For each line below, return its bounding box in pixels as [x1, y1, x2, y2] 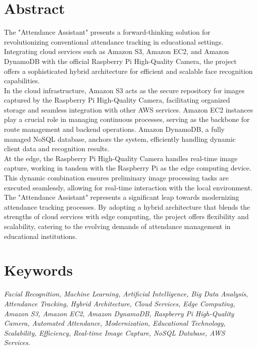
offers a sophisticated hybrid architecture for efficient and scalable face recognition [4, 65, 253, 76]
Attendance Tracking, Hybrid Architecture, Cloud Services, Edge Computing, [4, 298, 235, 308]
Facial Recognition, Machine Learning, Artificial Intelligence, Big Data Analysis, [4, 289, 248, 299]
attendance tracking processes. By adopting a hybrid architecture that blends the [4, 201, 250, 212]
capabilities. [4, 75, 40, 86]
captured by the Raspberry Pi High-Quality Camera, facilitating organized [4, 95, 230, 105]
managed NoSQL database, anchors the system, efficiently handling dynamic [4, 133, 236, 144]
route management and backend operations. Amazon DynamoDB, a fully [4, 124, 225, 134]
